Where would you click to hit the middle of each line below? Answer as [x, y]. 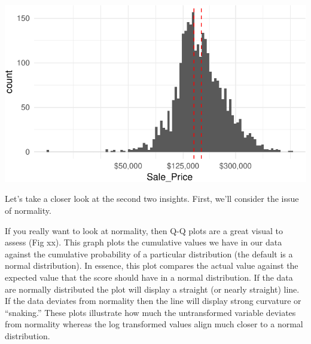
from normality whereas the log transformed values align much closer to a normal [154, 324]
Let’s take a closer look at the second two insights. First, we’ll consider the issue [152, 199]
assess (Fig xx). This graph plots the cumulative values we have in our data [144, 242]
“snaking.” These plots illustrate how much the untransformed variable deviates [150, 312]
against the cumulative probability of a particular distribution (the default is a [149, 254]
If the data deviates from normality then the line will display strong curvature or [153, 301]
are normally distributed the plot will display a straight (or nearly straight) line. [152, 289]
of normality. [28, 211]
